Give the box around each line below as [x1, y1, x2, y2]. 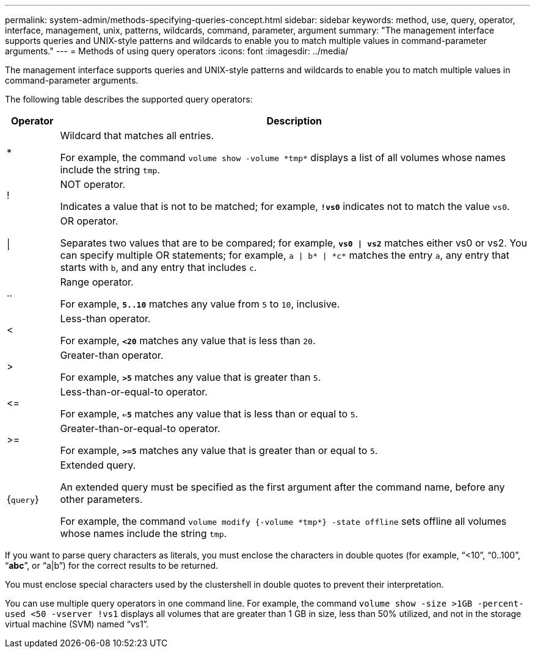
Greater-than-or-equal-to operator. [60, 422, 220, 435]
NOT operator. [60, 178, 126, 190]
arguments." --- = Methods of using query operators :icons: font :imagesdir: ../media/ [5, 46, 349, 56]
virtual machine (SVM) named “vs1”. [5, 619, 149, 629]
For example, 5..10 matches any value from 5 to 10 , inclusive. [60, 298, 340, 310]
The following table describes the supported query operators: [5, 94, 253, 104]
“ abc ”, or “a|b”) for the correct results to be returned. [5, 560, 219, 571]
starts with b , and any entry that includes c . [60, 261, 257, 273]
